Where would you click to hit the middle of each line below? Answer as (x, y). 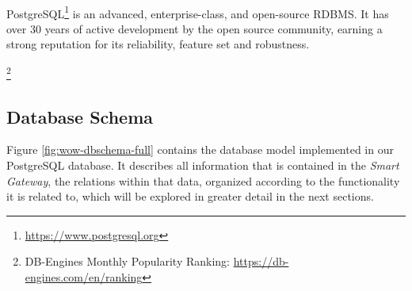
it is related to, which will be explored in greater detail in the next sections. (190, 196)
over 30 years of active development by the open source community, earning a (195, 28)
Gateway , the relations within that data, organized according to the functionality (203, 180)
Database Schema (80, 116)
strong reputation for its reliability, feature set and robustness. (158, 44)
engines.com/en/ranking (84, 277)
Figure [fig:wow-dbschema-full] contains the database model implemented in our (200, 149)
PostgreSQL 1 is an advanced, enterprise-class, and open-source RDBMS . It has (198, 12)
